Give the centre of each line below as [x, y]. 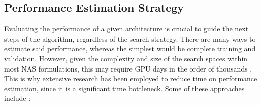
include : [18, 98]
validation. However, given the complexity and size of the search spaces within [126, 58]
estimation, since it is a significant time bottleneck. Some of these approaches [124, 88]
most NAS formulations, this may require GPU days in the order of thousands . [128, 68]
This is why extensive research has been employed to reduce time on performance [131, 78]
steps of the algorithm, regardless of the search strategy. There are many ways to [130, 38]
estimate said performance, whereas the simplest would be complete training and [130, 48]
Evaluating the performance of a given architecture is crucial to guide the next [126, 29]
